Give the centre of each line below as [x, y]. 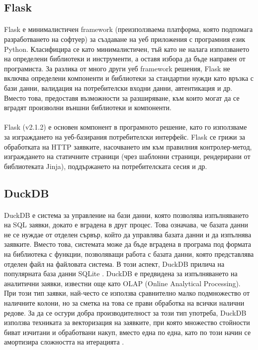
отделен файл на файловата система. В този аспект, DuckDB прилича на [114, 263]
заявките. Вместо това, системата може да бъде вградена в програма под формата [128, 244]
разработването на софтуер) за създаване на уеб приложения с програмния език [125, 39]
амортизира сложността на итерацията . [64, 342]
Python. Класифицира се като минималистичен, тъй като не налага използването [127, 49]
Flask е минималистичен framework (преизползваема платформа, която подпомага [129, 29]
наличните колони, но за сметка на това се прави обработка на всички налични [124, 303]
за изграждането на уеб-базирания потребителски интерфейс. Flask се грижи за [125, 136]
